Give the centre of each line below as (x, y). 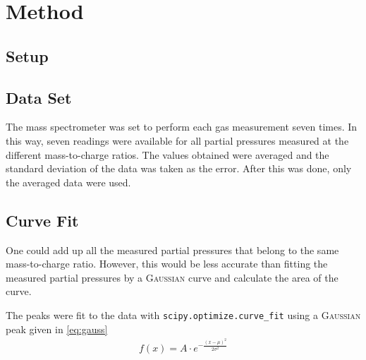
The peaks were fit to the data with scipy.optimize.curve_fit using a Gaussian (183, 314)
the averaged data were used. (68, 182)
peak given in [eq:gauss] (57, 329)
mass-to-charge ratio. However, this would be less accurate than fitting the (167, 264)
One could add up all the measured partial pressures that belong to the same (172, 250)
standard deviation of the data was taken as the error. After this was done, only (179, 168)
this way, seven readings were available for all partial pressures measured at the (177, 140)
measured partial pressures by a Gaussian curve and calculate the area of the (172, 277)
